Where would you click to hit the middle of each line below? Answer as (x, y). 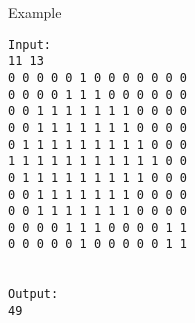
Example (35, 12)
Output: (33, 294)
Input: (29, 44)
